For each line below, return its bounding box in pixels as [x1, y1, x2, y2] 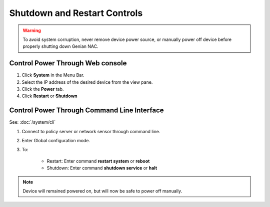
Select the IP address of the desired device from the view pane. [21, 79, 153, 85]
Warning [22, 27, 41, 33]
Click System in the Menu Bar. [21, 72, 84, 78]
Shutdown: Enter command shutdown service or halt [46, 165, 157, 171]
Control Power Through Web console [9, 59, 127, 67]
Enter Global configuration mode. [21, 138, 90, 144]
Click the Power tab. [21, 86, 64, 92]
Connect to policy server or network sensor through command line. [21, 128, 160, 134]
